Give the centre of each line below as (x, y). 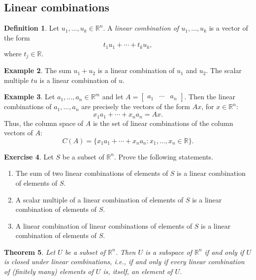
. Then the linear (210, 97)
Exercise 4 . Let (29, 156)
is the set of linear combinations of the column (163, 123)
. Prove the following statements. (164, 156)
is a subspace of (169, 252)
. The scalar (224, 70)
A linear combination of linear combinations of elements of (104, 225)
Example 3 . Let (30, 97)
